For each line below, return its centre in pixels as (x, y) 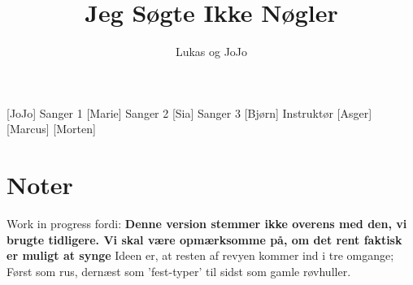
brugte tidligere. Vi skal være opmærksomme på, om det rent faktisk (204, 239)
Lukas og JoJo (211, 52)
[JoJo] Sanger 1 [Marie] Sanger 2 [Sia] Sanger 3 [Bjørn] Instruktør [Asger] (189, 112)
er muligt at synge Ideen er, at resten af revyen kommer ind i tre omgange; (200, 255)
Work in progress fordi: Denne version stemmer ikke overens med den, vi (207, 224)
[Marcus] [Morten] (51, 129)
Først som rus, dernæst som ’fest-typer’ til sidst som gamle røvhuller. (179, 271)
